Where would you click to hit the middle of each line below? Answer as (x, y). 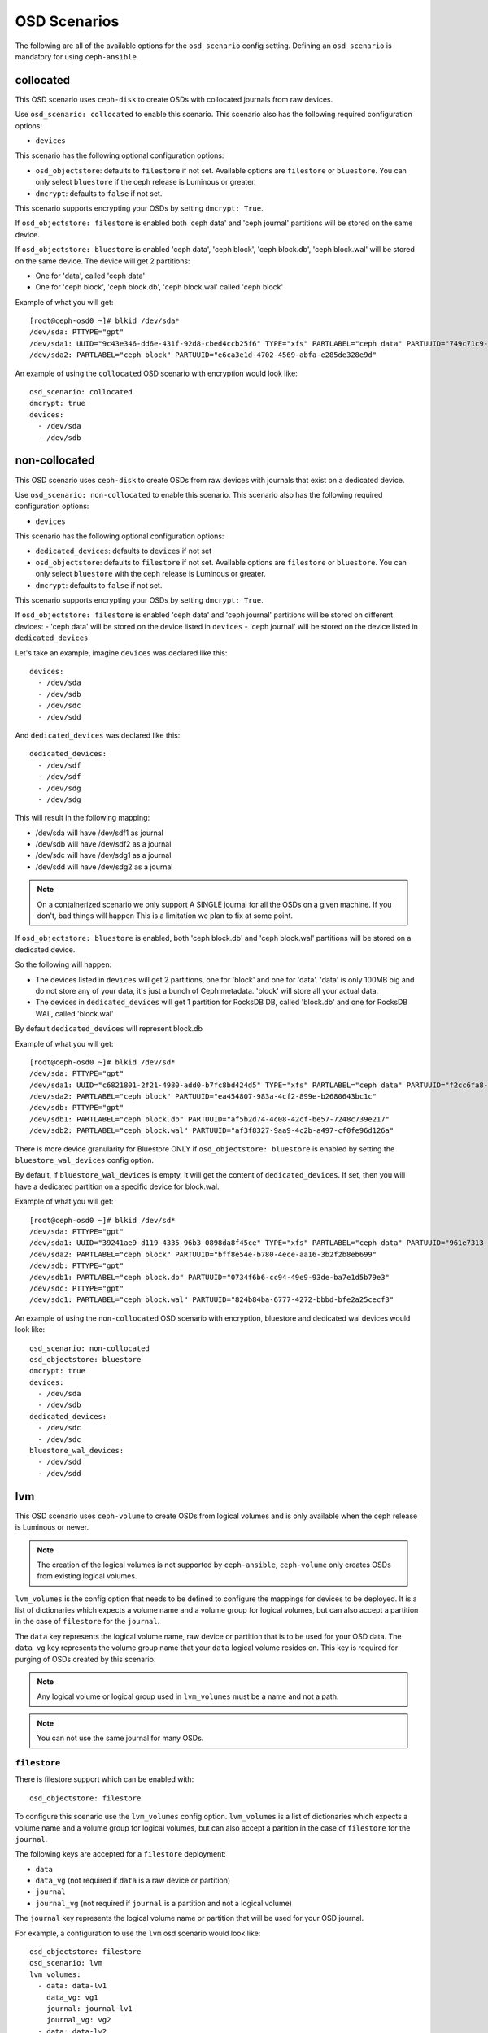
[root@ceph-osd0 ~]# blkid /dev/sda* (105, 321)
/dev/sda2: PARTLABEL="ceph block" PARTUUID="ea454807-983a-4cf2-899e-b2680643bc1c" (203, 1097)
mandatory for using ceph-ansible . (77, 56)
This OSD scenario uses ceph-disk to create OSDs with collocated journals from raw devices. (174, 99)
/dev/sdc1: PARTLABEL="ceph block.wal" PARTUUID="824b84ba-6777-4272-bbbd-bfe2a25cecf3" (212, 1300)
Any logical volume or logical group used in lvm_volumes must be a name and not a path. (188, 1696)
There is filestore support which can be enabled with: (105, 1779)
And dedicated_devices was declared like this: (98, 735)
